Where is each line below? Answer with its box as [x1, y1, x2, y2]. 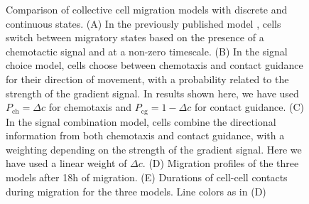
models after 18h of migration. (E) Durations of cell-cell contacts [6, 169, 288, 184]
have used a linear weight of [6, 156, 127, 171]
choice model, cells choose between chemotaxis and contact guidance [6, 58, 303, 73]
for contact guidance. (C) [194, 100, 304, 114]
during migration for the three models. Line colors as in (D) [6, 183, 266, 198]
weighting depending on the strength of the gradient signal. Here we [6, 141, 302, 156]
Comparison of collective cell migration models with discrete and [6, 2, 288, 16]
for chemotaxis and [48, 100, 132, 114]
